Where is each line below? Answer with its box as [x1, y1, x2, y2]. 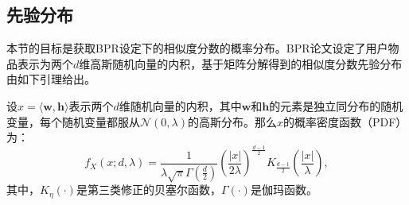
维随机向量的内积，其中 [119, 97, 242, 114]
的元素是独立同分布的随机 [269, 97, 403, 114]
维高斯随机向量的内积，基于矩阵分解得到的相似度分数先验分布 [79, 55, 403, 72]
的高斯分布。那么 [187, 113, 277, 130]
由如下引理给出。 [6, 71, 95, 87]
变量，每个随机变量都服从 [6, 113, 140, 130]
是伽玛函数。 [250, 181, 317, 198]
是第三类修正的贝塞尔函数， [76, 181, 221, 198]
